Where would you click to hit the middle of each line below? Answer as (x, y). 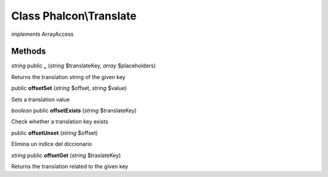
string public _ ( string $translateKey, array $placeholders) (84, 66)
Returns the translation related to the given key (70, 166)
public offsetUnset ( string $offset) (55, 133)
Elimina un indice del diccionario (52, 144)
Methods (29, 51)
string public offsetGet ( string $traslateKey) (66, 155)
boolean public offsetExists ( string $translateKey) (74, 111)
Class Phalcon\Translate (74, 16)
